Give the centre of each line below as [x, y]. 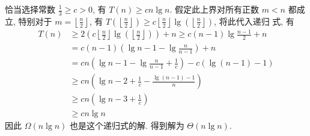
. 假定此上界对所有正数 [214, 9]
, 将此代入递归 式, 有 [254, 21]
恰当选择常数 [30, 9]
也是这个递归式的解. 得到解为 [127, 125]
